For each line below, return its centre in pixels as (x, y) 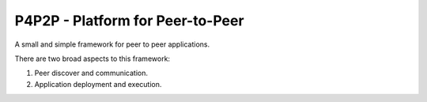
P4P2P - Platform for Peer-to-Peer (129, 21)
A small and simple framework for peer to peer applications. (112, 44)
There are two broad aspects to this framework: (92, 59)
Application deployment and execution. (98, 84)
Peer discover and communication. (91, 73)
